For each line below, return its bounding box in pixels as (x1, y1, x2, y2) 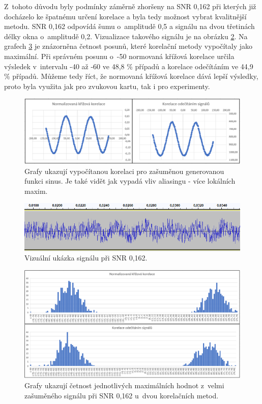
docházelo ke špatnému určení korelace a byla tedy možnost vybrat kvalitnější (4, 11, 247, 21)
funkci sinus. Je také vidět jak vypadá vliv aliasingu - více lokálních (24, 176, 236, 186)
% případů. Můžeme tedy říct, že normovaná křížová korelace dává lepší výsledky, (4, 71, 258, 81)
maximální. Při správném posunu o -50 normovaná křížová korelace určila (4, 50, 235, 61)
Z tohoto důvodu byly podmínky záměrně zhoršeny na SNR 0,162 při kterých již (4, 1, 256, 11)
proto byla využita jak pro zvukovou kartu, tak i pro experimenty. (4, 80, 210, 91)
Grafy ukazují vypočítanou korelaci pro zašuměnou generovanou (24, 165, 224, 176)
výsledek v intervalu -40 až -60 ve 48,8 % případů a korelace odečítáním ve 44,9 (4, 61, 253, 71)
